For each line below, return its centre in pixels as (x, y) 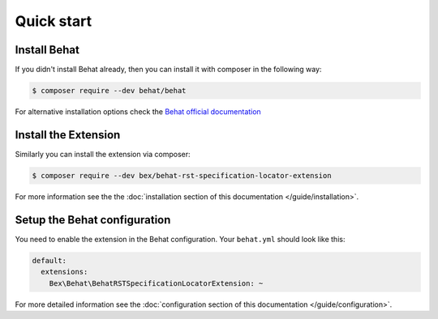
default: (49, 260)
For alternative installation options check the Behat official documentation (138, 112)
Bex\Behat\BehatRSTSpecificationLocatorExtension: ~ (156, 283)
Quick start (54, 21)
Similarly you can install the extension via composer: (103, 154)
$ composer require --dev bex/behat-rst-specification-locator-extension (182, 175)
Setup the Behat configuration (93, 220)
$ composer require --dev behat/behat (109, 91)
